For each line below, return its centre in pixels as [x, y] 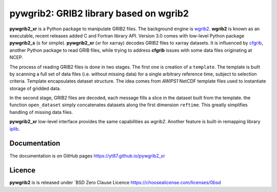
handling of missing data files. [41, 112]
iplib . [15, 129]
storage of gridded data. [35, 88]
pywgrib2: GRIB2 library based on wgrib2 [99, 13]
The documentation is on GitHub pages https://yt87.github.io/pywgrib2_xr [87, 156]
